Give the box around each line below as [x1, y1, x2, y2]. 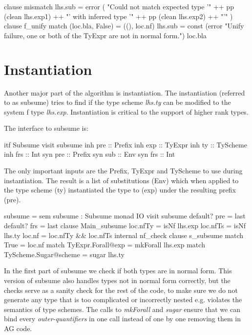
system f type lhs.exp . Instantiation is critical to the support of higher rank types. [4, 106, 249, 117]
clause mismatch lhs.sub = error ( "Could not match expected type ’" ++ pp [4, 1, 234, 11]
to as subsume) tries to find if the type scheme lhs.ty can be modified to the [4, 97, 231, 107]
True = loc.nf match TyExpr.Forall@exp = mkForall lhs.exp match [4, 239, 205, 250]
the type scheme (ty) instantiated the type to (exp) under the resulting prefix [4, 185, 236, 195]
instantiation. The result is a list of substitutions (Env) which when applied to [4, 175, 239, 185]
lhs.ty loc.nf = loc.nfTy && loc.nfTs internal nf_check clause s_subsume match [4, 230, 244, 240]
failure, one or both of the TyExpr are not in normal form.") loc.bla [4, 30, 207, 40]
